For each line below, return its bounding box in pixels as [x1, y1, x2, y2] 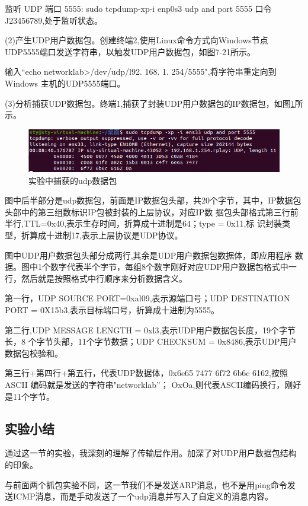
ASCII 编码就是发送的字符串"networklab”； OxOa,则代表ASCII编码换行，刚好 [5, 378, 301, 390]
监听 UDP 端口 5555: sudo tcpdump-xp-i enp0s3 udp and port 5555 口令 [5, 2, 272, 14]
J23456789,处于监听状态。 [5, 14, 103, 26]
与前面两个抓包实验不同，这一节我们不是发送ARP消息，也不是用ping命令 [5, 478, 287, 491]
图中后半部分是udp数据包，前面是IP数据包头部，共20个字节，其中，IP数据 [5, 194, 293, 206]
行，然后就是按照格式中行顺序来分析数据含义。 [5, 272, 187, 284]
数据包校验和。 [5, 346, 63, 359]
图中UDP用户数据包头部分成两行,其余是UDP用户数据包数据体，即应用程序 [5, 249, 293, 261]
